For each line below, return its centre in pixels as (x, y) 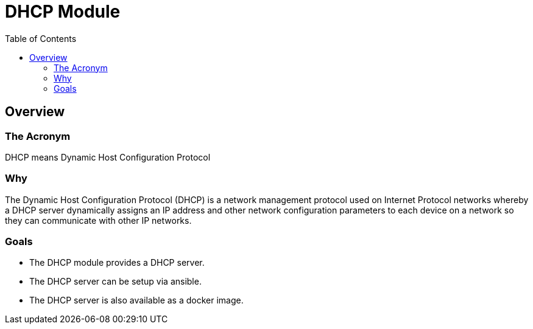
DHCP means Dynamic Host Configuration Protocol (108, 157)
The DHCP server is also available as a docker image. (136, 300)
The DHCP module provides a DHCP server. (117, 263)
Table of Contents (41, 38)
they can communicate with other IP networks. (98, 220)
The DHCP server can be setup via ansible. (115, 282)
